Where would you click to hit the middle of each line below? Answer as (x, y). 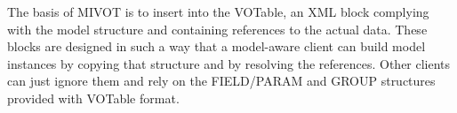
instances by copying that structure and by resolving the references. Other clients (229, 63)
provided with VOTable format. (93, 98)
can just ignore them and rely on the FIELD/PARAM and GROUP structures (221, 81)
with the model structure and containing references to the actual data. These (217, 29)
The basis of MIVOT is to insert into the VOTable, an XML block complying (218, 11)
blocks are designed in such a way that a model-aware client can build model (216, 46)
